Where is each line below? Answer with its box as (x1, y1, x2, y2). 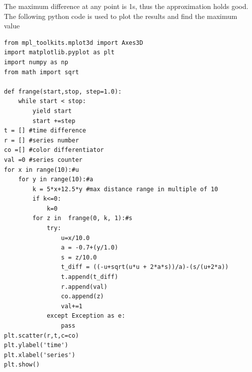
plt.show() (4, 361, 40, 369)
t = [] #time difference (4, 127, 86, 134)
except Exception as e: (46, 312, 126, 320)
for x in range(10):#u (4, 166, 79, 173)
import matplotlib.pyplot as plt (4, 49, 115, 56)
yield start (32, 107, 72, 115)
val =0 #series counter (4, 156, 83, 163)
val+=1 (61, 302, 83, 310)
